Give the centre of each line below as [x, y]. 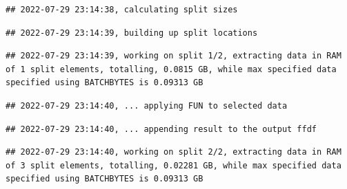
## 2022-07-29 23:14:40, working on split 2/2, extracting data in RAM [173, 152]
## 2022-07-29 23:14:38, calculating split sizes [122, 10]
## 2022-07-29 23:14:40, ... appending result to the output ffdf [161, 129]
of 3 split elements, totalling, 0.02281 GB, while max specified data [173, 165]
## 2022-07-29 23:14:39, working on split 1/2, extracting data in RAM [173, 56]
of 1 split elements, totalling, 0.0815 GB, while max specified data [171, 69]
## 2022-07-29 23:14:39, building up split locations [132, 33]
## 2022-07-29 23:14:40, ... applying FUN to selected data [147, 105]
